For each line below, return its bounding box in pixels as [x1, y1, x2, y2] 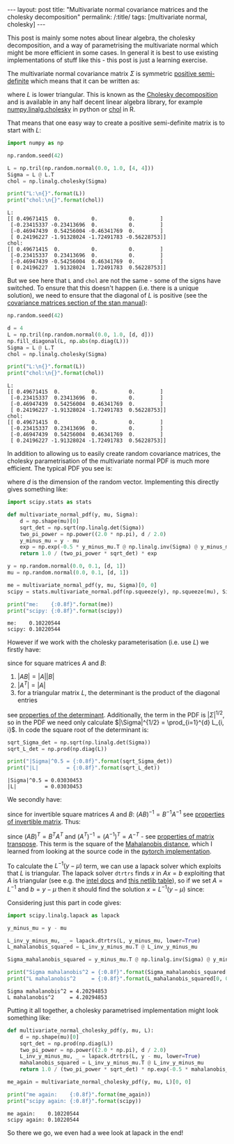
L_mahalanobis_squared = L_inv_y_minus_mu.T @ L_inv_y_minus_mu [7, 943, 198, 951]
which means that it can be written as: [30, 77, 140, 85]
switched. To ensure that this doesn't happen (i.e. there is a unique [7, 284, 199, 292]
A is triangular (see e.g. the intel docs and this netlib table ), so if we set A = [7, 876, 223, 885]
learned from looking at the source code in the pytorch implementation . [7, 847, 212, 855]
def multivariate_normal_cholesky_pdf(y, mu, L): [7, 1027, 155, 1034]
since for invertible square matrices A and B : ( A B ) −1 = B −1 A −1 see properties [7, 809, 225, 818]
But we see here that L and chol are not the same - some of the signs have [7, 277, 221, 285]
